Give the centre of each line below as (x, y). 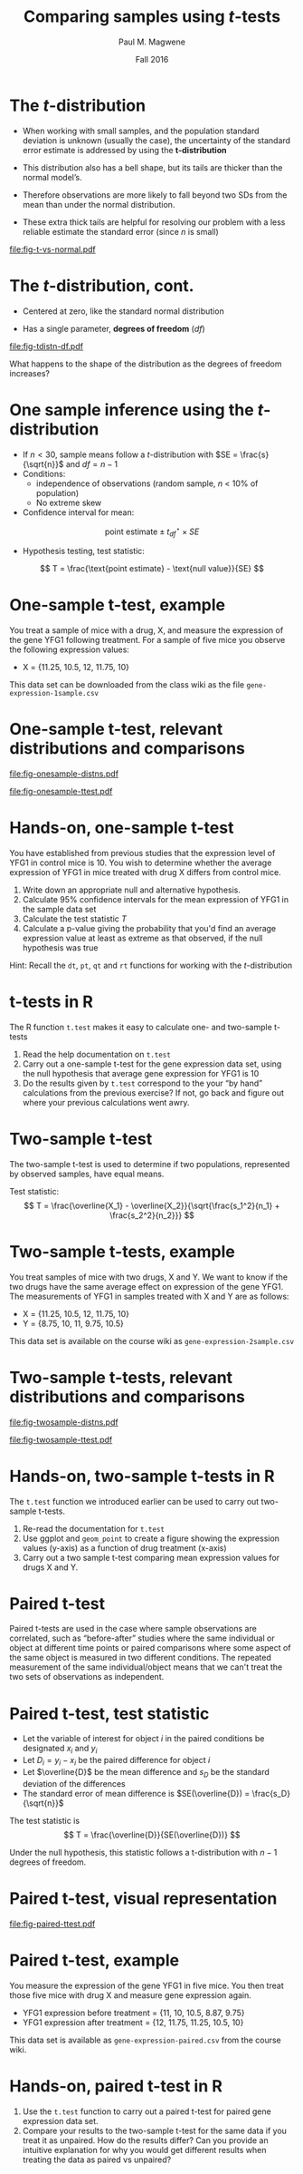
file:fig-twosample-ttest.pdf (61, 1439)
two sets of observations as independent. (87, 1677)
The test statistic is (44, 1820)
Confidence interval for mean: (78, 512)
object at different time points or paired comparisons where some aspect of (150, 1648)
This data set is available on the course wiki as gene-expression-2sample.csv (152, 1340)
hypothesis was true (60, 947)
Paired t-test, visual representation (143, 1898)
